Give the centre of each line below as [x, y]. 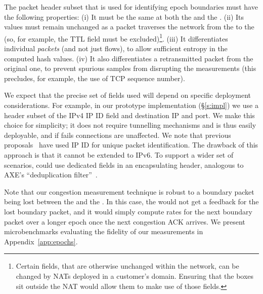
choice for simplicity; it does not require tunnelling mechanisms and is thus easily [130, 125]
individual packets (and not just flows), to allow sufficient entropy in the [116, 48]
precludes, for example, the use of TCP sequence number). [95, 78]
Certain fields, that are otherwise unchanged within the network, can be [127, 266]
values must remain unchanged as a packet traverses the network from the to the [129, 27]
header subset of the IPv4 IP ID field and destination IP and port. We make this [129, 115]
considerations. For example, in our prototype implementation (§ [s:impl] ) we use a [131, 105]
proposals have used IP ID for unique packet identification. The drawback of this [131, 145]
